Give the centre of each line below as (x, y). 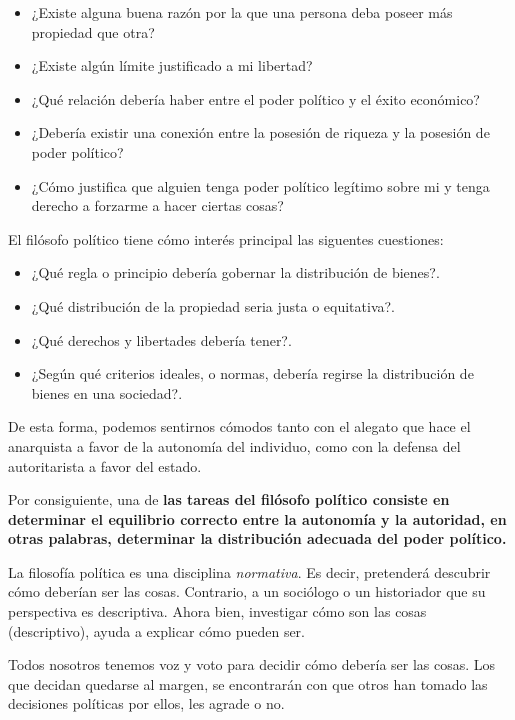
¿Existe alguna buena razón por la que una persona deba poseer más (242, 12)
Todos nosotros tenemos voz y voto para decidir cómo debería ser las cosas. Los (252, 664)
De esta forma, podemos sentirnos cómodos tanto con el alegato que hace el (239, 426)
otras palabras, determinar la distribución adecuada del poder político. (257, 538)
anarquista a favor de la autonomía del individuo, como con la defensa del (234, 445)
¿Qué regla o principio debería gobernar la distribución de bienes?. (235, 272)
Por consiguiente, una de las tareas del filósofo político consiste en (229, 499)
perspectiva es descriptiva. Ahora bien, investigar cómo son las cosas (217, 611)
